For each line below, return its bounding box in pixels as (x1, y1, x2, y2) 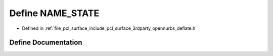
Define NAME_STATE (9, 8, 100, 19)
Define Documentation (9, 38, 82, 47)
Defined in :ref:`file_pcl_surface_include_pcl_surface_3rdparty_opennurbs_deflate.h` (22, 25, 197, 31)
